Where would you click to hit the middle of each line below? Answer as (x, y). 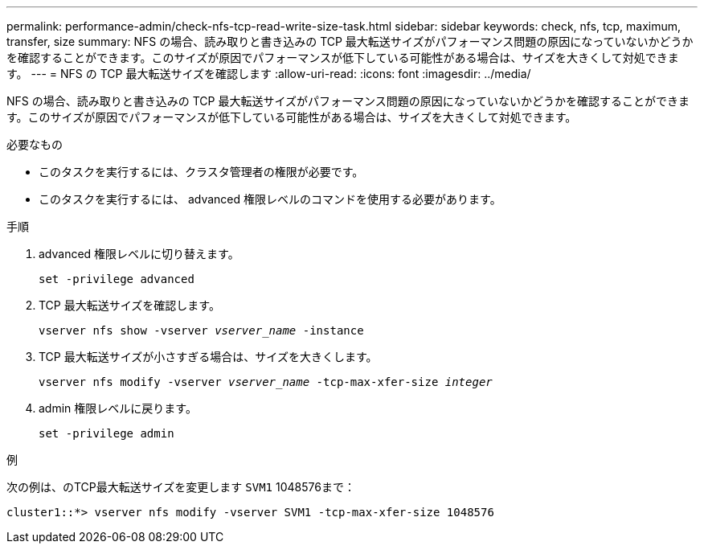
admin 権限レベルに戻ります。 (118, 408)
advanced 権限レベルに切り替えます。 (139, 254)
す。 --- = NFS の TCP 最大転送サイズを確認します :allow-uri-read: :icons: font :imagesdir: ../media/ (269, 74)
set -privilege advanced (117, 279)
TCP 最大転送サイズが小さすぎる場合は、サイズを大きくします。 (208, 357)
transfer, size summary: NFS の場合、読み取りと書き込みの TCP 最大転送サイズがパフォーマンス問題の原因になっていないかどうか (350, 41)
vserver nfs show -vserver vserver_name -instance (201, 330)
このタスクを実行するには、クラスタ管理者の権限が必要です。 (201, 172)
